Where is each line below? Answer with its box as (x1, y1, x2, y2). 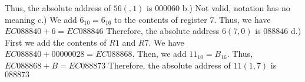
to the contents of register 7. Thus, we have (114, 13, 271, 25)
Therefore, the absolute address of (108, 59, 231, 71)
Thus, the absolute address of (5, 2, 111, 13)
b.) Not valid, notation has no (182, 2, 290, 13)
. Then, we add (132, 47, 187, 60)
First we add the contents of (5, 36, 107, 48)
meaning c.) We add (5, 13, 77, 25)
